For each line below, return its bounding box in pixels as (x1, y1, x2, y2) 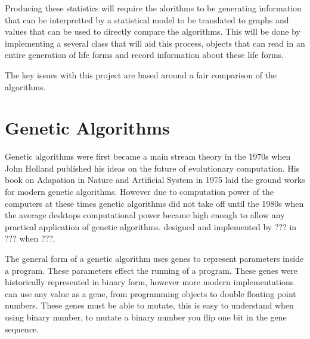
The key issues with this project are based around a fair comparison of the (5, 68, 277, 81)
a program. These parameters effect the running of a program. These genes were (5, 264, 297, 276)
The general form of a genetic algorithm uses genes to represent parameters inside (5, 252, 304, 265)
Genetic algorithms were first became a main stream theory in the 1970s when (5, 150, 291, 163)
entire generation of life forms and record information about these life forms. (5, 48, 284, 61)
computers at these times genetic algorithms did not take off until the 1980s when (5, 197, 304, 209)
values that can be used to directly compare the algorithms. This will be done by (5, 25, 300, 38)
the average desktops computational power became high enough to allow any (5, 209, 285, 221)
